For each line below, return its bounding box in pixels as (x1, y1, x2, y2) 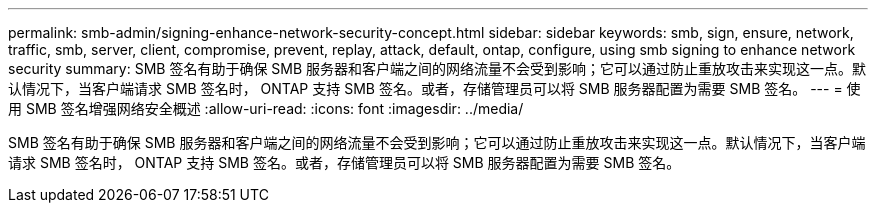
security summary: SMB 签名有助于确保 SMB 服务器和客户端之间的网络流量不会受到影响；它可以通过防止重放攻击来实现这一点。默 (8, 60, 867, 77)
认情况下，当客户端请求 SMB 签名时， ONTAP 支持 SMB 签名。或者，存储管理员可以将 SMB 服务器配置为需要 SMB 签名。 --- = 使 (8, 80, 861, 97)
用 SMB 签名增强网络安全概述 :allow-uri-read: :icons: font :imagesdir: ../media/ (8, 100, 524, 117)
